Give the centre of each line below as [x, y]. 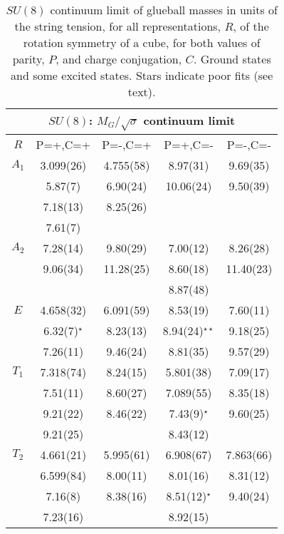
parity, [28, 59]
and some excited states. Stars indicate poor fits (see [142, 75]
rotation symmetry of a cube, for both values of [142, 42]
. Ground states [232, 59]
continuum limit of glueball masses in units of [164, 10]
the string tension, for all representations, [118, 26]
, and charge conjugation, [119, 59]
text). [142, 92]
